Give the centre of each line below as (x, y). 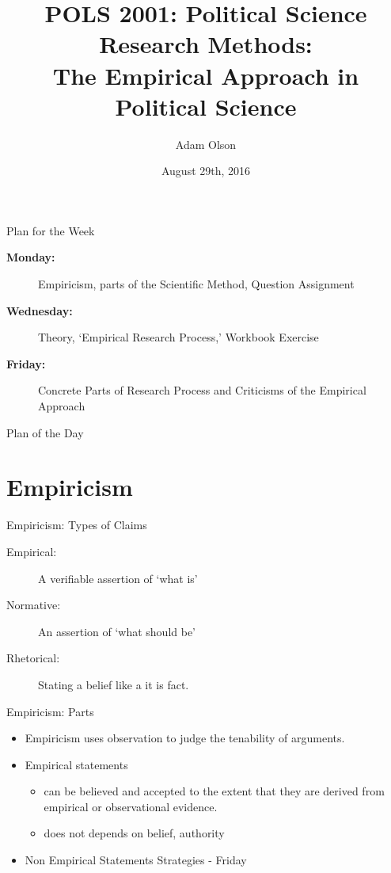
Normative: (34, 605)
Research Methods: (206, 44)
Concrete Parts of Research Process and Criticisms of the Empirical (202, 390)
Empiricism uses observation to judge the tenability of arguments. (185, 738)
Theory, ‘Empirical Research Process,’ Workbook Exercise (178, 337)
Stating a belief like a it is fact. (114, 684)
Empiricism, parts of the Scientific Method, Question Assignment (196, 284)
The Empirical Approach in (206, 75)
